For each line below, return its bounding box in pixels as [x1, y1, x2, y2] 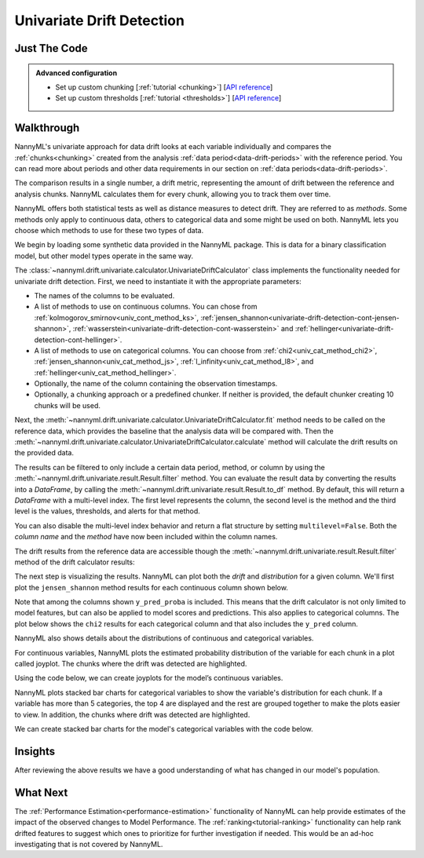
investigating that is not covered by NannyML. [14, 839, 163, 849]
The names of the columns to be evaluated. [34, 290, 175, 300]
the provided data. [14, 448, 75, 458]
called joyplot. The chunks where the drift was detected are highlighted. [14, 659, 247, 669]
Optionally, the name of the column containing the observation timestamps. [34, 379, 278, 389]
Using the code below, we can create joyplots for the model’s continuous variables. [14, 674, 283, 683]
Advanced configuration [35, 68, 118, 78]
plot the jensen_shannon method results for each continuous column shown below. [14, 582, 288, 592]
